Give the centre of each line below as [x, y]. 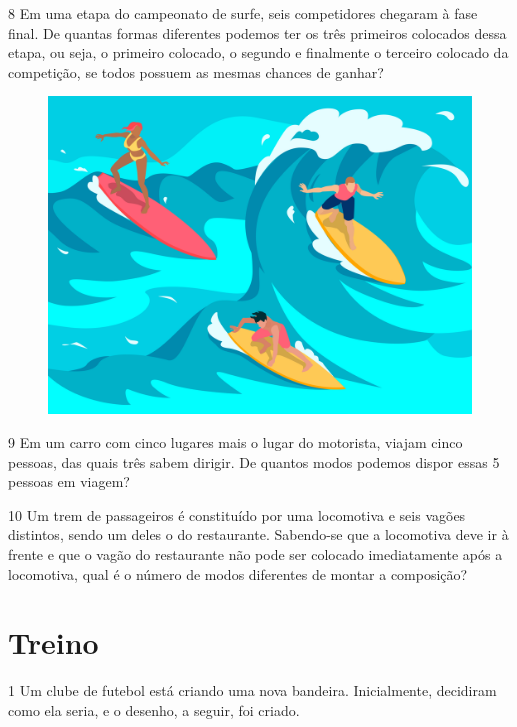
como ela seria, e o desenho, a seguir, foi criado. [154, 709]
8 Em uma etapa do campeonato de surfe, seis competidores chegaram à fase [243, 13]
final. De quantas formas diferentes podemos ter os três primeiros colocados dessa [257, 32]
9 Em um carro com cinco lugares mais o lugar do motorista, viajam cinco [235, 441]
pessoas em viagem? [69, 481]
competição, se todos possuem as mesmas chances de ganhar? [196, 71]
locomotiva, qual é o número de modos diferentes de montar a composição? [238, 573]
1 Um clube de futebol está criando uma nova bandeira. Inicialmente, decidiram [252, 690]
